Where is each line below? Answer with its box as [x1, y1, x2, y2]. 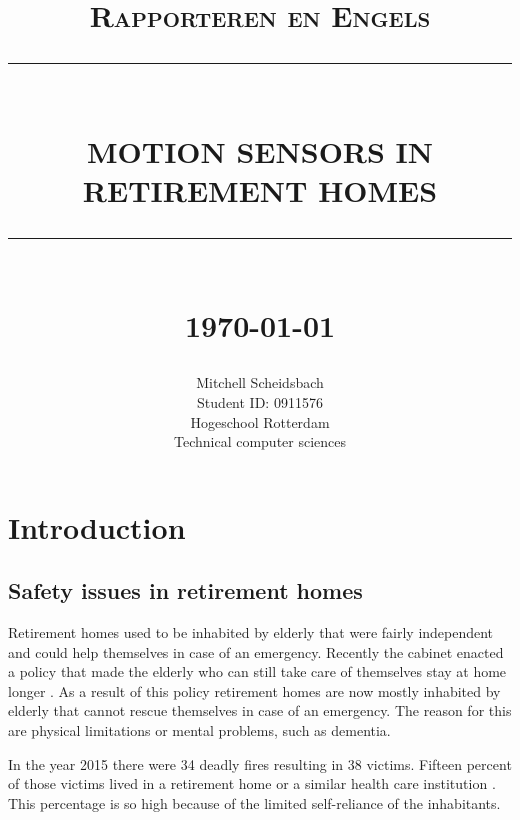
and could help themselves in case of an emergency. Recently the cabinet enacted [8, 641, 504, 662]
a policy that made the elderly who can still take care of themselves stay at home [8, 661, 507, 682]
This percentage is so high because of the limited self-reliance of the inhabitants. [8, 792, 501, 813]
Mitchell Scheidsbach [196, 372, 324, 393]
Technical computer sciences [173, 431, 347, 452]
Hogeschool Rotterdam [190, 411, 330, 432]
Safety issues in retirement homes [8, 575, 363, 606]
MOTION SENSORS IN [86, 130, 434, 171]
